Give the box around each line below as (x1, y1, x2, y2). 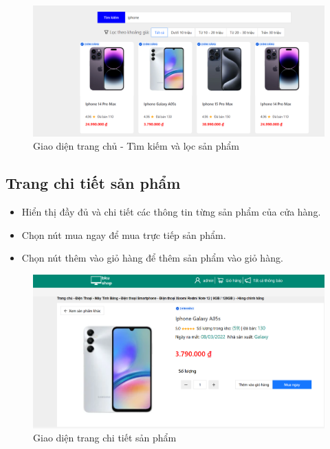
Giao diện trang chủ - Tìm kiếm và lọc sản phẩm (33, 139, 240, 153)
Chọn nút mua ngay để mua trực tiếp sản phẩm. (21, 227, 226, 242)
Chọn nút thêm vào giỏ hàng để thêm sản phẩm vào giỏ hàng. (21, 251, 283, 265)
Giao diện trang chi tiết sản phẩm (33, 430, 177, 445)
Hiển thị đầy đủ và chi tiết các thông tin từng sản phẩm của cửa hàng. (21, 205, 321, 219)
